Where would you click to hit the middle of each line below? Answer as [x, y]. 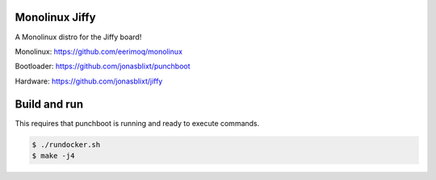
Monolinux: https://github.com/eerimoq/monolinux [99, 51]
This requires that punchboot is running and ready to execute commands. [137, 123]
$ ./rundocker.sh [66, 144]
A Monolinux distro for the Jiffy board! [78, 37]
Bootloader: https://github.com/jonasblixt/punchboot [103, 66]
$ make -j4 [53, 155]
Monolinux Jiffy [55, 17]
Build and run [49, 104]
